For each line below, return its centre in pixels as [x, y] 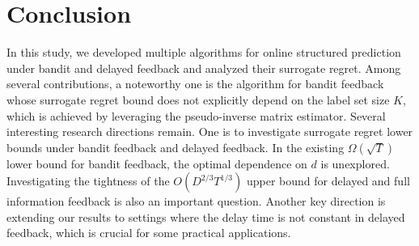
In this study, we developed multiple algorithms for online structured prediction [204, 52]
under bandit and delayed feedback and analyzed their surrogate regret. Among [204, 68]
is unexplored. [355, 163]
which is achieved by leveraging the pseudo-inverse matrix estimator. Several [196, 115]
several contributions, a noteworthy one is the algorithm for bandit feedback [195, 84]
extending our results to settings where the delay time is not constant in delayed [206, 216]
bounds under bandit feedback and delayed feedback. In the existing [176, 147]
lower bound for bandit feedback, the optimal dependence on [157, 163]
